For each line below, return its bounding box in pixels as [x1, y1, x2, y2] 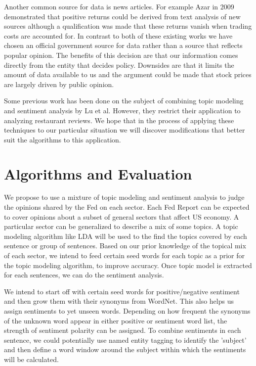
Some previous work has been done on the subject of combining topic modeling [4, 95, 244, 106]
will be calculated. [4, 354, 59, 364]
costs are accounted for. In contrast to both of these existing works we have [4, 30, 233, 41]
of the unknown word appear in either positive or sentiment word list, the [4, 315, 227, 325]
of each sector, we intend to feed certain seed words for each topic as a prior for [4, 250, 245, 260]
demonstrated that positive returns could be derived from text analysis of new [4, 11, 241, 21]
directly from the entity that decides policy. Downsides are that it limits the [4, 59, 234, 70]
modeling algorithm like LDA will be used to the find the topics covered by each [4, 230, 247, 241]
